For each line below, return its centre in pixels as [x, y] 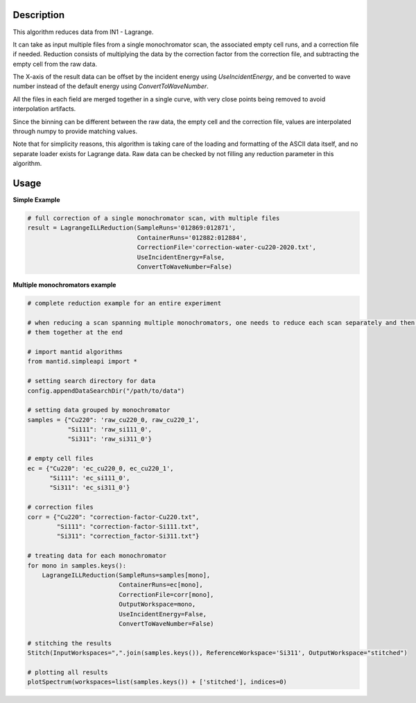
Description [39, 15]
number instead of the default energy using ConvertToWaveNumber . [111, 86]
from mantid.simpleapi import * [83, 362]
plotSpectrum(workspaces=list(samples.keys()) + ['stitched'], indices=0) [157, 682]
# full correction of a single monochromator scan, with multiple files [154, 218]
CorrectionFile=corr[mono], [166, 594]
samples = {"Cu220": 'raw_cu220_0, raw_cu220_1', [113, 420]
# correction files [60, 507]
